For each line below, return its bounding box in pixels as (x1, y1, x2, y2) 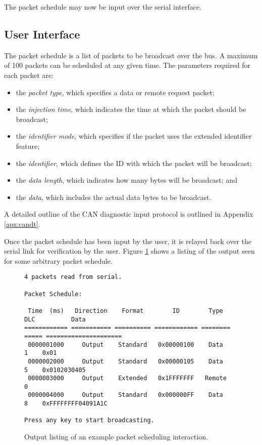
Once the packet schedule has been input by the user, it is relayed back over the (4, 235, 251, 246)
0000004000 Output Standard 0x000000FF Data (28, 391, 223, 399)
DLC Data (24, 315, 86, 323)
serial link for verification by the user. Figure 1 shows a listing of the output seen (4, 246, 255, 256)
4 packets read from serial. (24, 273, 122, 281)
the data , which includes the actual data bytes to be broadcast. (16, 191, 212, 202)
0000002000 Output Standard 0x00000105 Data (28, 357, 223, 365)
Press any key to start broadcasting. (24, 417, 154, 424)
